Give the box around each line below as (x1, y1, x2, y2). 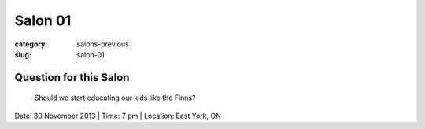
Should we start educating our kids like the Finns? (34, 93, 196, 102)
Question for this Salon (14, 71, 130, 84)
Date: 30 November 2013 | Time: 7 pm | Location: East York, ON (14, 111, 222, 120)
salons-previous (76, 39, 129, 49)
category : (14, 39, 48, 49)
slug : (14, 50, 31, 59)
